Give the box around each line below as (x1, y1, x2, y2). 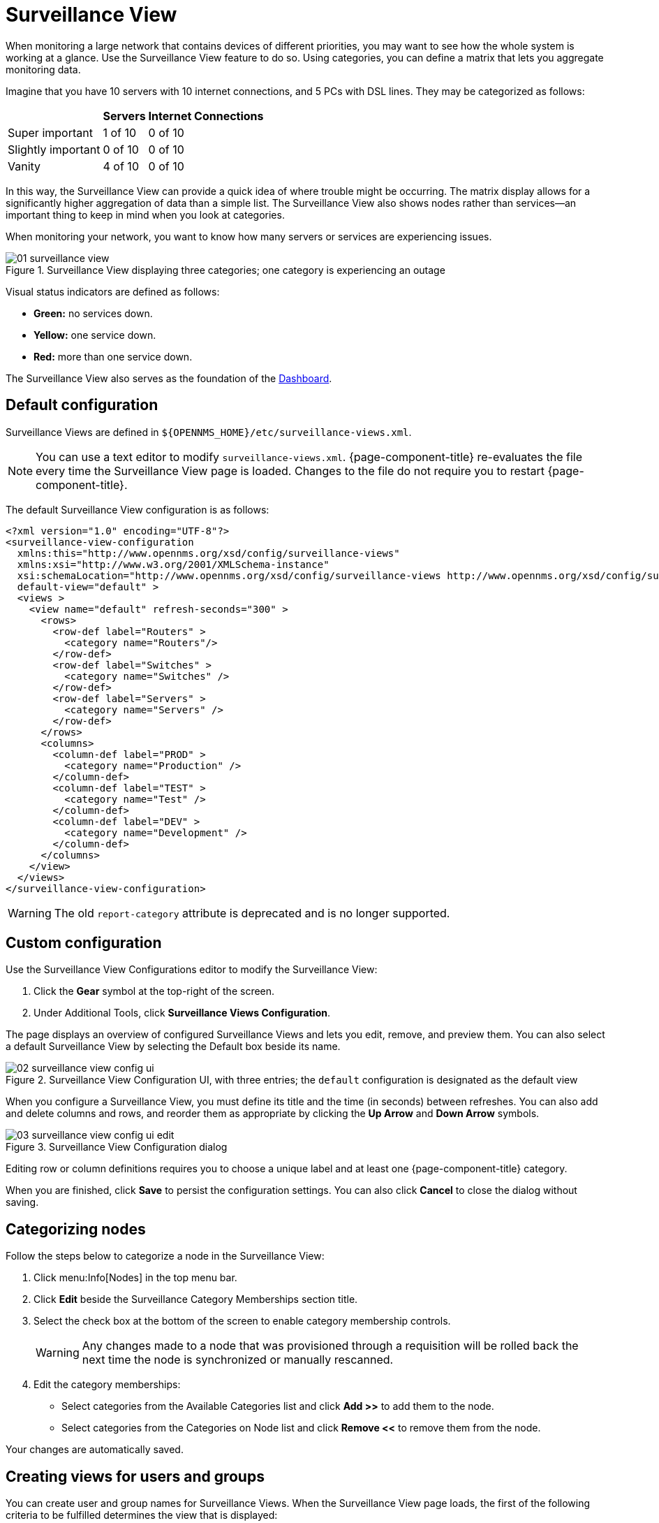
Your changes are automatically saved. (6, 1443, 184, 1456)
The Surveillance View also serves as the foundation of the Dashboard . (6, 372, 332, 384)
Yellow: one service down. (34, 328, 156, 341)
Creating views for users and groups (6, 1467, 265, 1485)
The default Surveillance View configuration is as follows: (6, 503, 269, 516)
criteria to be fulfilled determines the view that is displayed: (6, 1509, 278, 1522)
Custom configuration (6, 934, 162, 952)
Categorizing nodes (6, 1220, 146, 1238)
